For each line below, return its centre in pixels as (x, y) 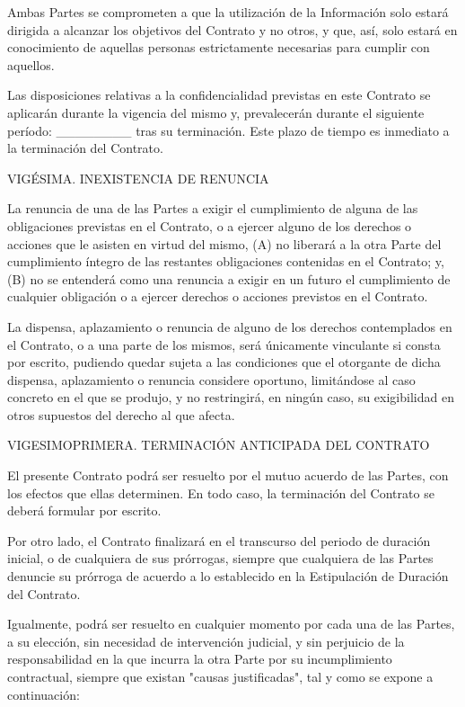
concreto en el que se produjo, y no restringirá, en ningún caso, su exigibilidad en (231, 397)
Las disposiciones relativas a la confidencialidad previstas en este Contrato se (219, 95)
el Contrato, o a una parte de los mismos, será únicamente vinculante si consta (224, 344)
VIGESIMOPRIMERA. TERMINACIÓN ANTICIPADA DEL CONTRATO (219, 445)
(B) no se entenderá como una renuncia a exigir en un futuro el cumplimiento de (229, 278)
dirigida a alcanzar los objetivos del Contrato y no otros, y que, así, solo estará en (232, 29)
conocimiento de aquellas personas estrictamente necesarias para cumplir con (219, 47)
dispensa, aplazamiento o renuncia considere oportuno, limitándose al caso (211, 379)
